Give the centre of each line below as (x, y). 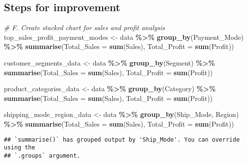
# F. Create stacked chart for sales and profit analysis (85, 27)
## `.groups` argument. (42, 155)
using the (20, 148)
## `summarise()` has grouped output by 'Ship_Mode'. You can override (122, 139)
